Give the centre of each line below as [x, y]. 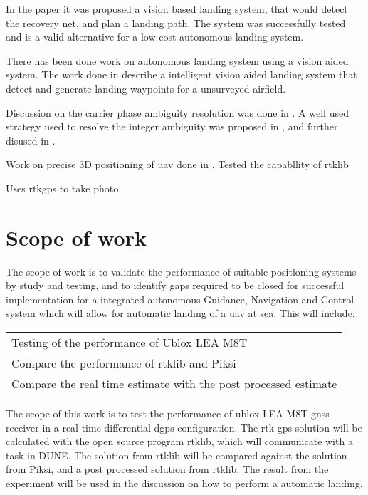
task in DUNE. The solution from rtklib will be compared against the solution [177, 455]
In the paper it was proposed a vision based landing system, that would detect [177, 9]
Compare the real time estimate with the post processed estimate [174, 384]
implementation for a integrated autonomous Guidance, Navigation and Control [180, 299]
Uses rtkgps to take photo [62, 188]
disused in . [31, 140]
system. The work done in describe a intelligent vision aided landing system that [182, 74]
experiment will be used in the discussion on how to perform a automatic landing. [184, 483]
